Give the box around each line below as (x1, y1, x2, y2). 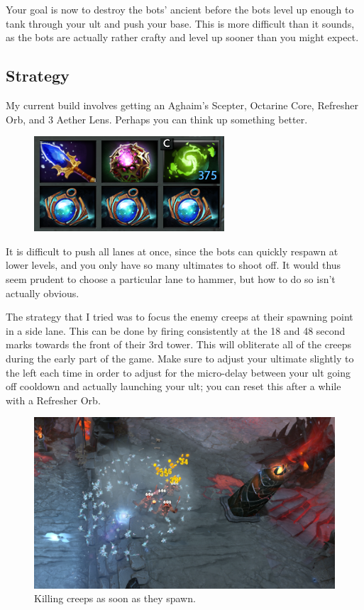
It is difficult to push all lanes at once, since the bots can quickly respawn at (6, 243, 338, 258)
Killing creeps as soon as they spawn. (34, 591, 196, 606)
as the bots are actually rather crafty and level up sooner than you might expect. (6, 30, 359, 45)
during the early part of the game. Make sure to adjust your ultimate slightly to (6, 350, 354, 365)
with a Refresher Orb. (6, 392, 101, 407)
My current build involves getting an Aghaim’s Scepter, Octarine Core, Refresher (6, 97, 358, 112)
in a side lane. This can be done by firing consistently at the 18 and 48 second (6, 323, 346, 338)
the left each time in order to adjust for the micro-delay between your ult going (6, 365, 351, 379)
